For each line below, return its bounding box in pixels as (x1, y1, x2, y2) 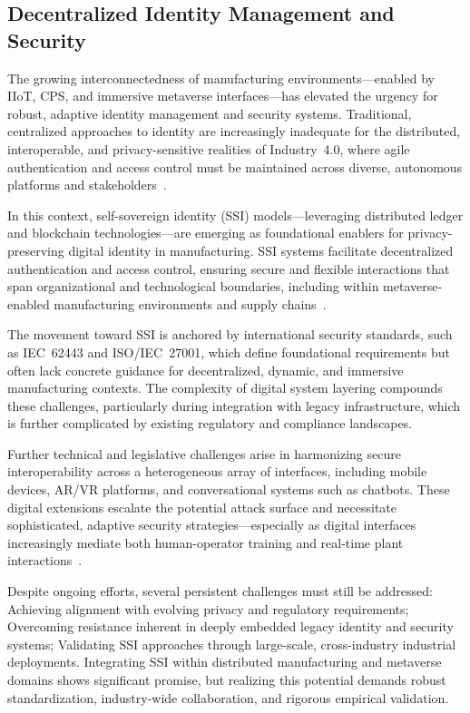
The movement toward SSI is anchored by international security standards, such (7, 325, 453, 344)
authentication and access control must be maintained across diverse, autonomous (7, 157, 463, 176)
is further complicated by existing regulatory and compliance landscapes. (7, 414, 413, 433)
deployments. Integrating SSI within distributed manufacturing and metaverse (7, 652, 442, 671)
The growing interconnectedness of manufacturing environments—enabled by (7, 68, 435, 87)
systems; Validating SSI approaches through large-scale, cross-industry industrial (7, 634, 456, 653)
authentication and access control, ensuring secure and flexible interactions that (7, 259, 450, 278)
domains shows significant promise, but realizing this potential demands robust (7, 670, 446, 689)
